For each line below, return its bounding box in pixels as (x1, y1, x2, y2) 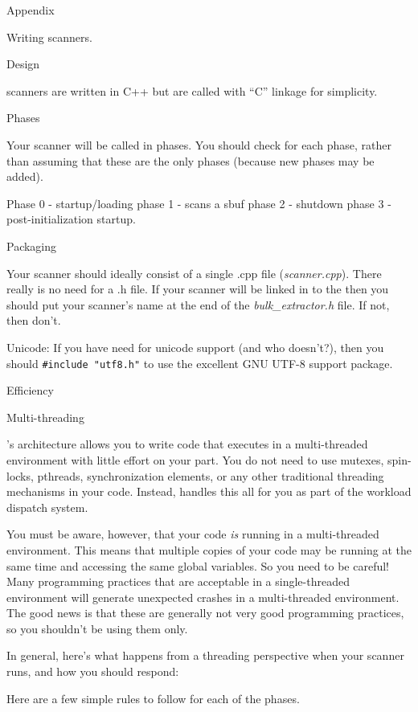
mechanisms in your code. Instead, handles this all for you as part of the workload (6, 483, 412, 500)
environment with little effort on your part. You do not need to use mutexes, (6, 451, 384, 468)
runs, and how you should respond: (6, 663, 179, 680)
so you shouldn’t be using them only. (6, 620, 188, 636)
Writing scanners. (6, 28, 92, 45)
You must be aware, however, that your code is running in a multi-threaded (6, 526, 379, 542)
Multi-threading (6, 408, 84, 425)
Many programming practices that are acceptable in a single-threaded (6, 573, 350, 590)
